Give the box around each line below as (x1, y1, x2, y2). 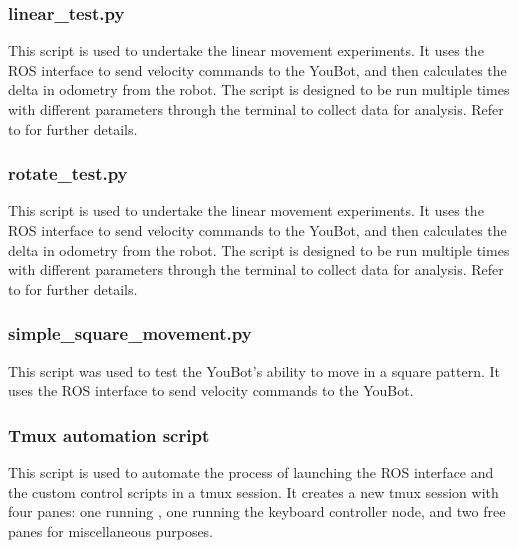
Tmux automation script (8, 422, 210, 447)
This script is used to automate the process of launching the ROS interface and (8, 462, 494, 482)
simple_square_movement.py (8, 321, 252, 346)
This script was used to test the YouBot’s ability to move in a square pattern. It (8, 360, 500, 381)
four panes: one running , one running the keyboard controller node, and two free (8, 501, 506, 522)
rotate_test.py (8, 161, 128, 186)
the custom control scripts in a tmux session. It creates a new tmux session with (8, 481, 499, 502)
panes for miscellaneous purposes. (8, 520, 214, 541)
